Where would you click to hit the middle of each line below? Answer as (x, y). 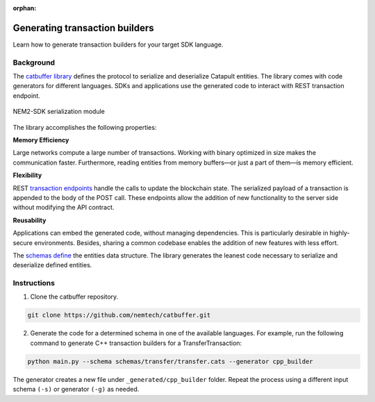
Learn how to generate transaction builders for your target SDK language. (118, 44)
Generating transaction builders (83, 28)
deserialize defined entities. (52, 265)
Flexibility (27, 175)
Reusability (30, 220)
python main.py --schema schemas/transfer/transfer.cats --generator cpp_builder (170, 361)
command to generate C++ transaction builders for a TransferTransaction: (136, 343)
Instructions (34, 283)
